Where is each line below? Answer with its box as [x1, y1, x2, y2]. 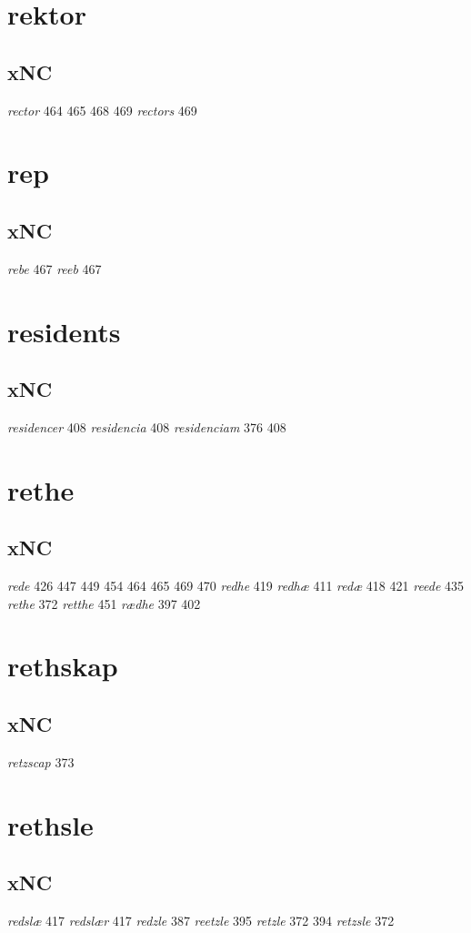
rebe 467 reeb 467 [7, 259, 102, 278]
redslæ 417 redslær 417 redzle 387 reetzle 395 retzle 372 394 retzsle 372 [7, 911, 395, 930]
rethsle [7, 806, 94, 843]
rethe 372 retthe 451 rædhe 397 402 [7, 593, 201, 613]
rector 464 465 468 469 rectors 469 [7, 100, 197, 119]
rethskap [7, 647, 118, 685]
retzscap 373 [7, 752, 75, 771]
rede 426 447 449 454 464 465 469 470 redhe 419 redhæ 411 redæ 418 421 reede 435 [7, 576, 465, 595]
